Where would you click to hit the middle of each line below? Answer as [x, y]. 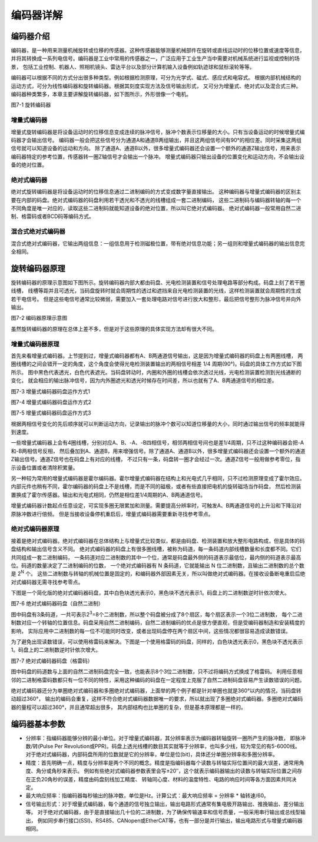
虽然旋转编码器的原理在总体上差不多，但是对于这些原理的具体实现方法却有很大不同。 [114, 329]
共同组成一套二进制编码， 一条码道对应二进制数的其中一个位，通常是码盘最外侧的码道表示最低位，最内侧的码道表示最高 [156, 557]
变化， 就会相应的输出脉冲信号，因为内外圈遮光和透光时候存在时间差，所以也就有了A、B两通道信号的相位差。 [144, 380]
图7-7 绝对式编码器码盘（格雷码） [52, 661]
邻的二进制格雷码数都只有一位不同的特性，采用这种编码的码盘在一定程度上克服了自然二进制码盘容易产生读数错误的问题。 [158, 679]
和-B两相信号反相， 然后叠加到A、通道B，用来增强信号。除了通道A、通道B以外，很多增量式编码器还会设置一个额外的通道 [158, 451]
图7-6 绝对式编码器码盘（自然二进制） [57, 604]
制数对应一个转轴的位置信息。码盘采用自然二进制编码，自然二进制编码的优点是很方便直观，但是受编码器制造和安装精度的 [158, 623]
